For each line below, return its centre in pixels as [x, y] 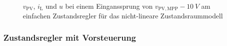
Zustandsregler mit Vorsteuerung [70, 37]
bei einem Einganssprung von [109, 6]
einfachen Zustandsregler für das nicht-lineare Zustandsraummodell [123, 16]
